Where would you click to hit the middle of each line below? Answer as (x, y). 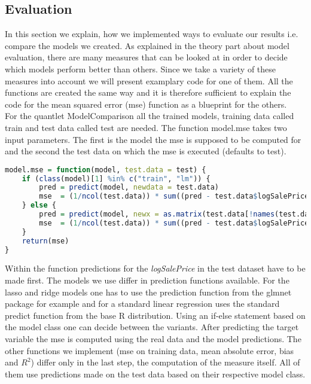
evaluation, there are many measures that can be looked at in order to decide (146, 57)
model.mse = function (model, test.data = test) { (106, 170)
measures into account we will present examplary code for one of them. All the (149, 80)
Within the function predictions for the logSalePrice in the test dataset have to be (155, 268)
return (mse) (45, 241)
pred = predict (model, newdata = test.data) (129, 188)
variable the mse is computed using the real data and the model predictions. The (153, 339)
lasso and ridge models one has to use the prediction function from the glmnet (148, 292)
